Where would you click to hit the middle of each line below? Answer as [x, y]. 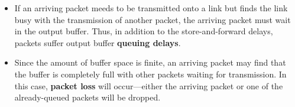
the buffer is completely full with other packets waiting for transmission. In [150, 74]
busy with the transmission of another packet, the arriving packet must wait [153, 19]
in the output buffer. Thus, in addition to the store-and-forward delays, [144, 31]
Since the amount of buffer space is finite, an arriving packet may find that [150, 62]
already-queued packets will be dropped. [87, 97]
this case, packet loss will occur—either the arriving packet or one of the [149, 85]
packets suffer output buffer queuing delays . [98, 42]
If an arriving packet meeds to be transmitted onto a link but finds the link [151, 8]
